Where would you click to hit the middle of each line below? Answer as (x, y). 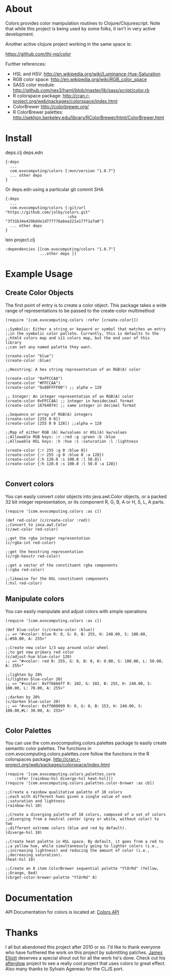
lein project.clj (20, 240)
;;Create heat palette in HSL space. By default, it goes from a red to (84, 842)
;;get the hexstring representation (44, 552)
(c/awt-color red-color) (32, 529)
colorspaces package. (29, 759)
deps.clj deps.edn (24, 152)
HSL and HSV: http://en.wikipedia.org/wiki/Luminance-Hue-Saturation (87, 74)
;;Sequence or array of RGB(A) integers (49, 414)
